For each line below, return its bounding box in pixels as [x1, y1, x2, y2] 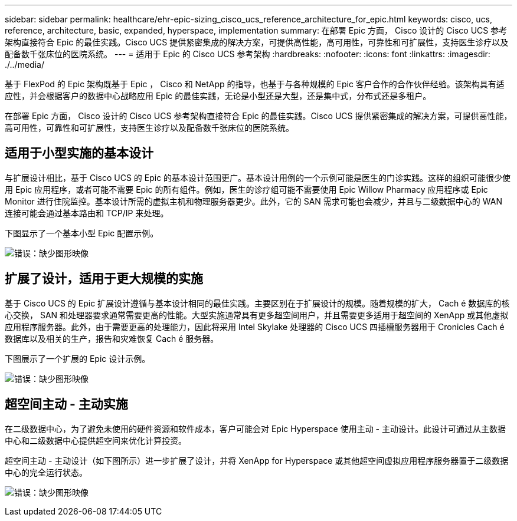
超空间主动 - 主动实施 [5, 397, 128, 412]
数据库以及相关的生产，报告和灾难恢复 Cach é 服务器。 [5, 333, 219, 344]
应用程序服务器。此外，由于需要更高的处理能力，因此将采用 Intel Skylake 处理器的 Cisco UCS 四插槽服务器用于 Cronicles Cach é [5, 321, 505, 332]
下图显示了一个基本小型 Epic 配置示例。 [5, 227, 159, 238]
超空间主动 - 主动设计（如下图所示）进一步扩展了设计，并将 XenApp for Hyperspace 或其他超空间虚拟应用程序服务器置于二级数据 [5, 455, 509, 466]
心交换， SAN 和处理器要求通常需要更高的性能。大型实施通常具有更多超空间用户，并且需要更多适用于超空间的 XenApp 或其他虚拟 [5, 309, 509, 320]
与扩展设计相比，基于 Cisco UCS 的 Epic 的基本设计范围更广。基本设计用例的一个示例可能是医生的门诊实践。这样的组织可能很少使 [5, 172, 511, 183]
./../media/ [5, 60, 44, 70]
